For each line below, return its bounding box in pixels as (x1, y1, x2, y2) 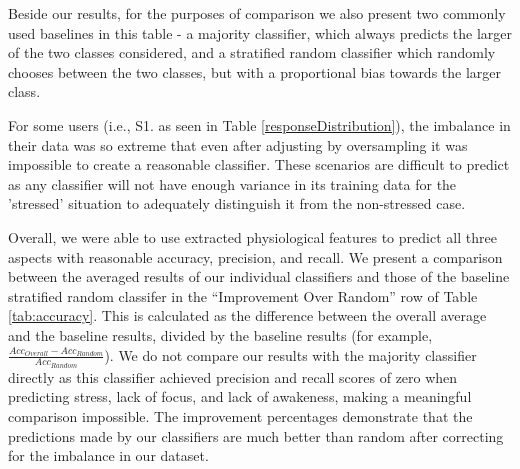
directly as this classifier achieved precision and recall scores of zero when (8, 366, 458, 387)
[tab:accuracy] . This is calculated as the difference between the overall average (8, 305, 487, 326)
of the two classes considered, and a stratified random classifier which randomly (8, 42, 496, 63)
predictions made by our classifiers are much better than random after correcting (8, 425, 504, 446)
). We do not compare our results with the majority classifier (104, 344, 477, 365)
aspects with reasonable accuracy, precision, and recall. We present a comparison (8, 246, 503, 267)
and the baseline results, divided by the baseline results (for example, (8, 324, 433, 345)
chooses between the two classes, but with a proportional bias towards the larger (8, 61, 502, 82)
